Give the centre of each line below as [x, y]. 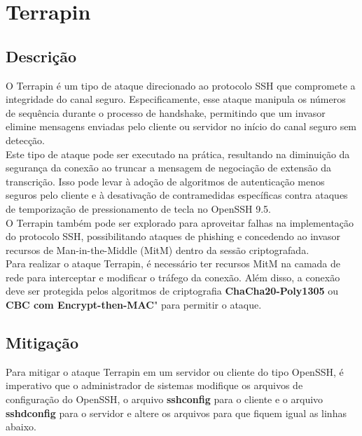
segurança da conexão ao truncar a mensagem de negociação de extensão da [169, 168]
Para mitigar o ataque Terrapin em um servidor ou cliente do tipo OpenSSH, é [175, 371]
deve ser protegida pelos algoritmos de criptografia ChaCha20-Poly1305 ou [172, 291]
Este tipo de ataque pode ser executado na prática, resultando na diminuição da [178, 154]
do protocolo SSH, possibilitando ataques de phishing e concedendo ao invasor [173, 236]
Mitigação [42, 343]
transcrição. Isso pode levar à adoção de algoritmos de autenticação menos [165, 181]
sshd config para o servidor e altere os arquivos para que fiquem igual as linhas [176, 413]
